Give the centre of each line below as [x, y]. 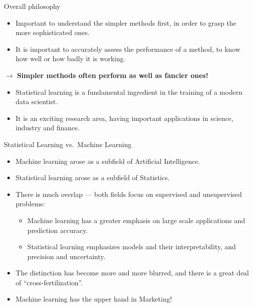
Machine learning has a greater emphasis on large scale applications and [136, 220]
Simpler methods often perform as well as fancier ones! [113, 75]
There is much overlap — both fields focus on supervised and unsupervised [129, 194]
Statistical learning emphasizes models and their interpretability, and [132, 247]
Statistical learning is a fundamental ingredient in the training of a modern [129, 92]
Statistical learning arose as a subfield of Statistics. [92, 177]
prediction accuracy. [57, 230]
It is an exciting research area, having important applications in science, [124, 118]
